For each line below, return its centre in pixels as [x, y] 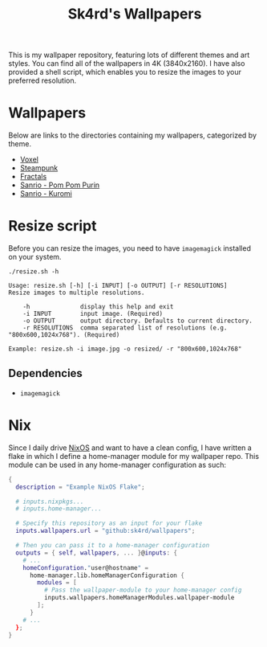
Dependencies [45, 373]
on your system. [35, 257]
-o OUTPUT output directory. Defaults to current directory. [138, 321]
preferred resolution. [42, 80]
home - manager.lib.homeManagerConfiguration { [107, 575]
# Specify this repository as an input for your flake [109, 523]
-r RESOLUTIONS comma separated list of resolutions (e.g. [125, 328]
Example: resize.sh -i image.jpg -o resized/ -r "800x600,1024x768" [125, 349]
